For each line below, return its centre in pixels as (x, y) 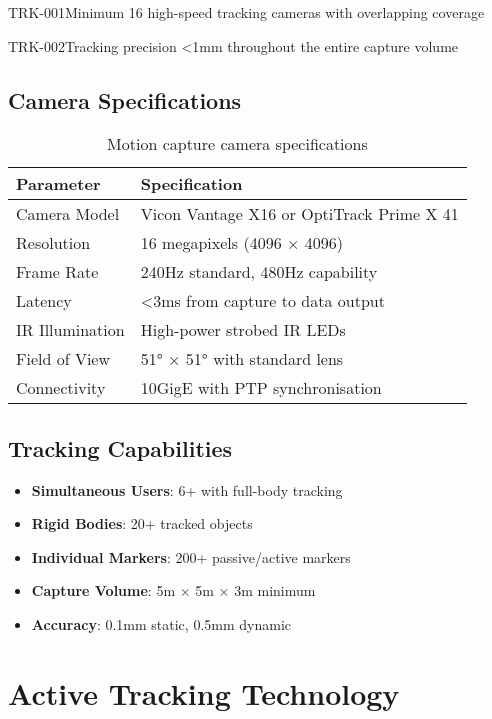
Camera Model (68, 214)
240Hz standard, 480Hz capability (259, 272)
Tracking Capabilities (120, 447)
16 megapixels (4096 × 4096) (241, 243)
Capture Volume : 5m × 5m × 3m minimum (173, 590)
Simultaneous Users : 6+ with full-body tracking (187, 489)
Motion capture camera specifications (237, 144)
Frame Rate (57, 272)
